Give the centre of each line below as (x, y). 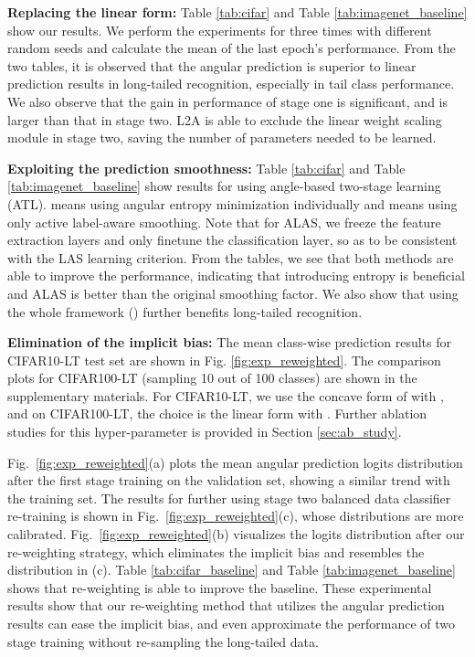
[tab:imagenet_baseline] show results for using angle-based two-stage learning (224, 186)
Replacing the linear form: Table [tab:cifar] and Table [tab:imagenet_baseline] (237, 12)
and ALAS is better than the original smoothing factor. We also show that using (233, 293)
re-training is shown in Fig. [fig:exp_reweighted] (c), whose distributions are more (236, 516)
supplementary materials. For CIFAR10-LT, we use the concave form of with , (226, 395)
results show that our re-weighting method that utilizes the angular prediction (226, 605)
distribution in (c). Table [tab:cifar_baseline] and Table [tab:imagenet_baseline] (232, 570)
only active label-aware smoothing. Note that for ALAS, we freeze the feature (224, 222)
